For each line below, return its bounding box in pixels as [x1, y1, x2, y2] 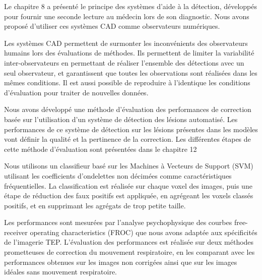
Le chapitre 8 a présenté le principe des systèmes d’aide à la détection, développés [4, 1, 257, 11]
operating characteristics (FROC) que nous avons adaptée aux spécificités [30, 227, 257, 237]
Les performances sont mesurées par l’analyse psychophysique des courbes [4, 217, 232, 228]
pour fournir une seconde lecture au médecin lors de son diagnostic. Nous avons [4, 11, 249, 21]
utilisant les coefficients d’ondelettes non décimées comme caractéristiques [4, 170, 232, 181]
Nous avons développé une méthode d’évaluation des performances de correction [4, 104, 251, 115]
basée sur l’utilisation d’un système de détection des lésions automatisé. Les [4, 114, 238, 124]
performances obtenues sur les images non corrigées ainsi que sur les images [4, 256, 237, 267]
